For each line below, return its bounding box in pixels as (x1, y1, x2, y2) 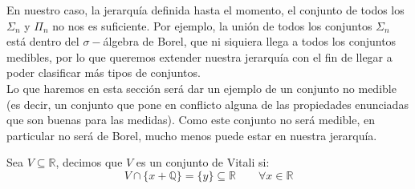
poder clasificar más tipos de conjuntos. (6, 64, 201, 81)
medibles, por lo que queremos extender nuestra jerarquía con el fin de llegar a (6, 48, 393, 65)
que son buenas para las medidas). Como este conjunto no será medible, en (6, 111, 376, 128)
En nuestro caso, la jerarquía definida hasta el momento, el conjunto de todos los (6, 2, 405, 18)
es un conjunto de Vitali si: (136, 154, 270, 171)
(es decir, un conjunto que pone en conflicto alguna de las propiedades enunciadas (6, 95, 409, 112)
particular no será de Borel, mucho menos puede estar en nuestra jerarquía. (6, 127, 377, 143)
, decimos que (55, 154, 123, 171)
